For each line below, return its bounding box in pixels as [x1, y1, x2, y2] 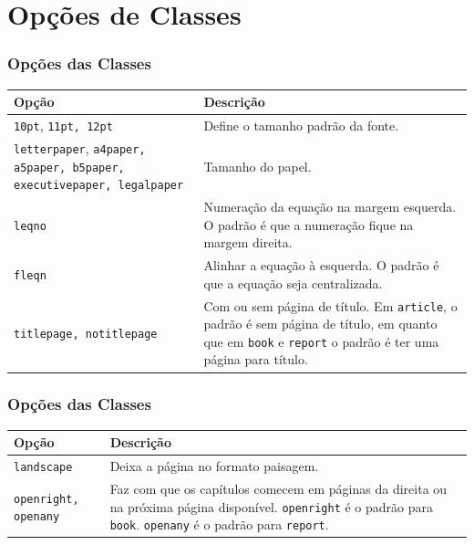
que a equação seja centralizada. [203, 273, 383, 292]
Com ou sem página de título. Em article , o [203, 296, 458, 315]
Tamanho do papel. [203, 156, 312, 175]
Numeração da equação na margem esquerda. [203, 197, 457, 216]
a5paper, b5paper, [14, 161, 125, 174]
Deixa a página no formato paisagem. [109, 456, 319, 476]
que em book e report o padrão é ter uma [203, 331, 439, 351]
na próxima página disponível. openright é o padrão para [109, 497, 434, 516]
